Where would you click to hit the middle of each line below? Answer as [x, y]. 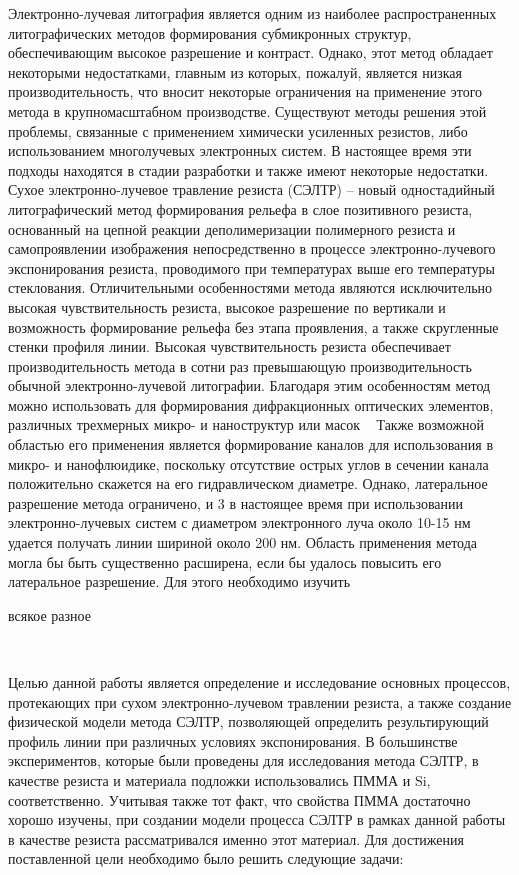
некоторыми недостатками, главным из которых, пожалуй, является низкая [235, 71]
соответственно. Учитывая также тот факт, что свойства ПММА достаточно [239, 799]
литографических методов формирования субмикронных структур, [210, 32]
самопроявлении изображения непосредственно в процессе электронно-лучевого [252, 248]
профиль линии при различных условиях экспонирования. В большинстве [233, 740]
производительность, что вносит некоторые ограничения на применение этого [245, 91]
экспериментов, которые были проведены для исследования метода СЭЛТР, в [243, 760]
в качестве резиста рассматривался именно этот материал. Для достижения [236, 838]
